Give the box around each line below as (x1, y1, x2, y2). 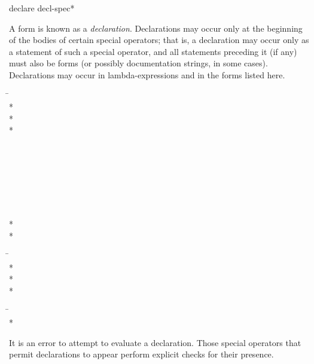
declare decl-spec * (9, 2, 75, 14)
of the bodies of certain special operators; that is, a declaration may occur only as (9, 33, 309, 46)
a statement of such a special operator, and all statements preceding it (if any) (9, 45, 297, 57)
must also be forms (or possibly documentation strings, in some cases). (9, 57, 268, 69)
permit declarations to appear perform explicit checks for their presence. (9, 348, 274, 360)
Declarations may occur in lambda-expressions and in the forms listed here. (9, 68, 285, 81)
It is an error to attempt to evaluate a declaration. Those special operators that (9, 336, 301, 348)
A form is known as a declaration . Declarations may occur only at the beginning (9, 22, 303, 34)
